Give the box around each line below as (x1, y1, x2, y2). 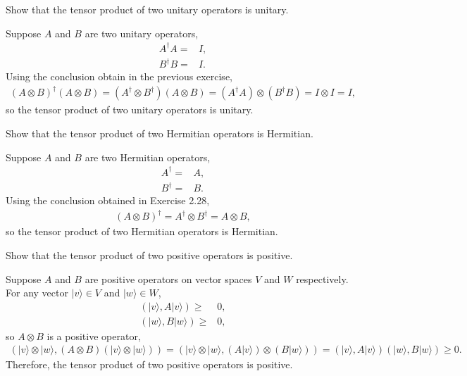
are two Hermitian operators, (85, 149, 211, 164)
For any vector (6, 285, 68, 300)
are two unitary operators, (85, 25, 199, 40)
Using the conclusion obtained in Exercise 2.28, (6, 193, 210, 208)
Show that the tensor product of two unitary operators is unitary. (6, 2, 289, 16)
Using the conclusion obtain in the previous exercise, (6, 69, 232, 84)
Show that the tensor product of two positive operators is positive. (6, 247, 293, 262)
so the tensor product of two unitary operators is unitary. (6, 102, 254, 117)
